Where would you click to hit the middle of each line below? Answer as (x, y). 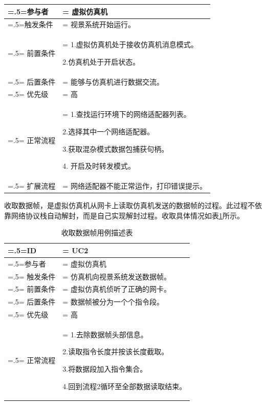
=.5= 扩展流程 (32, 185)
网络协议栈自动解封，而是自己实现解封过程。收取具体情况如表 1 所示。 (127, 215)
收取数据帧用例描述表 (97, 232)
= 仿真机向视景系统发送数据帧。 (117, 276)
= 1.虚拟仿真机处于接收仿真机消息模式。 (130, 44)
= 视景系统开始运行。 (99, 24)
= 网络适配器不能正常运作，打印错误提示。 (135, 185)
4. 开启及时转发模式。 (99, 166)
